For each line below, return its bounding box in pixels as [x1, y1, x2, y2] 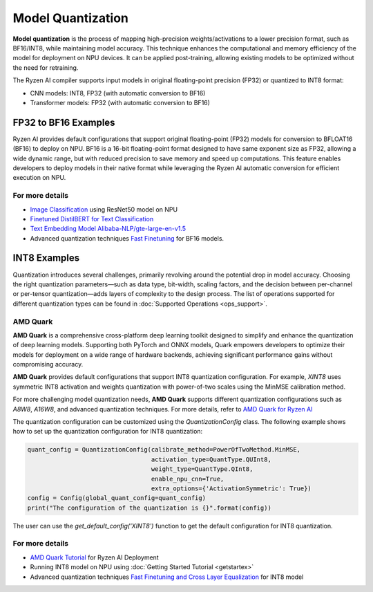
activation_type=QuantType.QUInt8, [151, 455, 272, 463]
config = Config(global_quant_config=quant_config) [27, 494, 207, 502]
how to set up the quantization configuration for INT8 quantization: [12, 427, 203, 436]
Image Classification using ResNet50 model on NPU [30, 205, 178, 214]
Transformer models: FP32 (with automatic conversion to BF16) [30, 98, 211, 107]
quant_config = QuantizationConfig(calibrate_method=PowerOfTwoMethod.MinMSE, [27, 446, 300, 454]
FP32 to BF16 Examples [12, 116, 115, 128]
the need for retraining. [12, 63, 79, 72]
